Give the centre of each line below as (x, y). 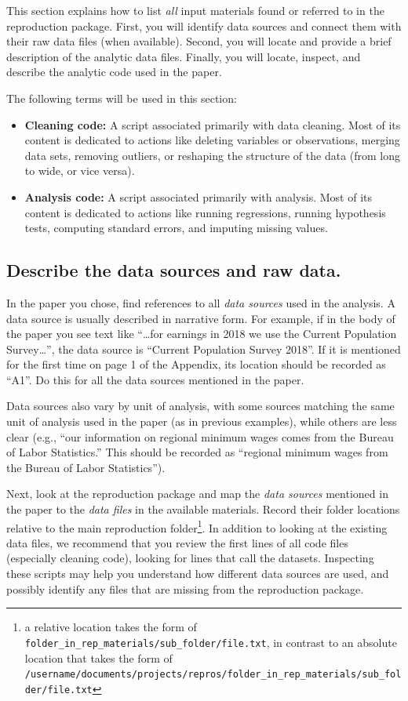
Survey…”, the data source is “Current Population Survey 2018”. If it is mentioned (204, 349)
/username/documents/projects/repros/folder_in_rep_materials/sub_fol (213, 675)
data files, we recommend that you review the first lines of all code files (177, 542)
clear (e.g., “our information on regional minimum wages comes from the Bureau (200, 436)
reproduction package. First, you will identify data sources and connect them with (204, 25)
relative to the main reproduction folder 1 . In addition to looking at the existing (197, 526)
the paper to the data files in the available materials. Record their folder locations (203, 509)
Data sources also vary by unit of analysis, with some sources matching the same (200, 406)
